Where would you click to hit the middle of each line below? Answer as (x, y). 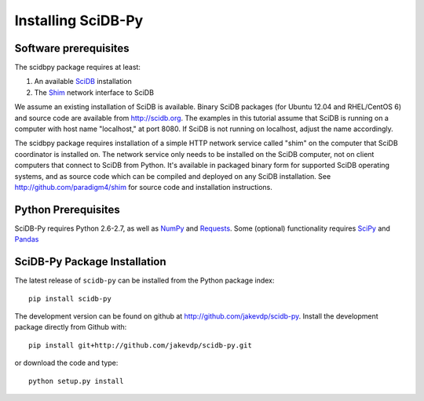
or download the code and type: (66, 363)
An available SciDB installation (83, 82)
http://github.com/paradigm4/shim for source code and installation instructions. (143, 187)
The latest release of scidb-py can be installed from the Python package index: (144, 281)
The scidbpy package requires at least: (78, 67)
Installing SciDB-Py (79, 20)
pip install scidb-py (70, 299)
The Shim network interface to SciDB (94, 92)
